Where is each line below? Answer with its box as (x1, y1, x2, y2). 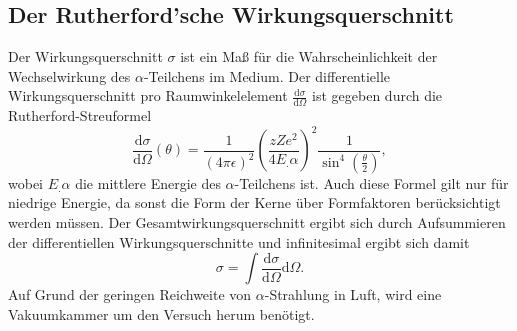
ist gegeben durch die (312, 85, 443, 106)
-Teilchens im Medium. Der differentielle (143, 65, 391, 86)
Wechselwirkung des (8, 65, 131, 86)
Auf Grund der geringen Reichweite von (8, 284, 252, 305)
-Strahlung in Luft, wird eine (264, 284, 442, 305)
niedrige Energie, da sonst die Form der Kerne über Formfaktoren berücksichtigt (8, 192, 501, 213)
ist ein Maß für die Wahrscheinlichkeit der (180, 46, 438, 67)
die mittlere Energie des (75, 172, 221, 193)
